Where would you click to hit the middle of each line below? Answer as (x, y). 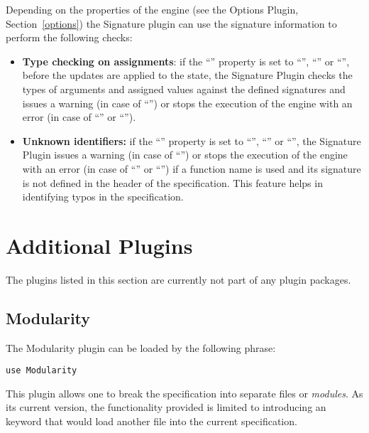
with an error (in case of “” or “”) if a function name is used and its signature (192, 168)
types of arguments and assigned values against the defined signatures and (184, 89)
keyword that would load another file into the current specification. (152, 421)
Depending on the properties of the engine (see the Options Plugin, (152, 9)
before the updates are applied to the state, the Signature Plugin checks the (187, 75)
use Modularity (42, 371)
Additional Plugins (99, 245)
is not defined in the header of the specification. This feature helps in (172, 182)
